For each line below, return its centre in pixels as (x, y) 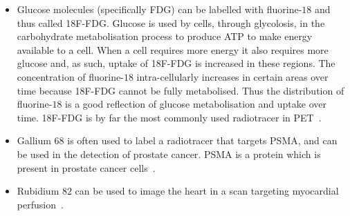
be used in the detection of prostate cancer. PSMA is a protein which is (169, 154)
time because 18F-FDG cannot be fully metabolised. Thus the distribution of (181, 90)
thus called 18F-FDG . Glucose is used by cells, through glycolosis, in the (171, 22)
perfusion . (40, 204)
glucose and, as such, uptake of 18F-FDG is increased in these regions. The (176, 63)
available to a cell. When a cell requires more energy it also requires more (173, 49)
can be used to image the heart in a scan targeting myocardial (207, 191)
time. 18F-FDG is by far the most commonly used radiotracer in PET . (169, 117)
